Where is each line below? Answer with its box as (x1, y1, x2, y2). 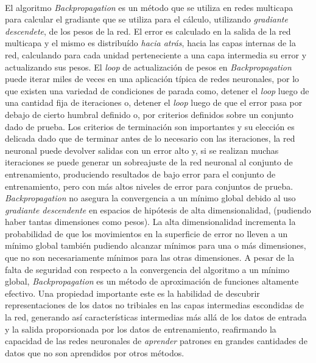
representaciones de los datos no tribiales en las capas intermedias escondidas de (5, 299, 304, 311)
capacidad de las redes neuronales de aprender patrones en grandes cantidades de (5, 334, 307, 347)
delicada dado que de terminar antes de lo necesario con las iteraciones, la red (5, 132, 295, 145)
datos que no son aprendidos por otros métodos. (5, 346, 184, 359)
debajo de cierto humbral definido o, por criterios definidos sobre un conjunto (5, 108, 293, 120)
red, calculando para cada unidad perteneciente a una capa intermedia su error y (5, 48, 307, 61)
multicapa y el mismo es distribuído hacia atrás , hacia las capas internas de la (5, 36, 296, 49)
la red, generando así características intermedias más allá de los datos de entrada (5, 311, 307, 323)
